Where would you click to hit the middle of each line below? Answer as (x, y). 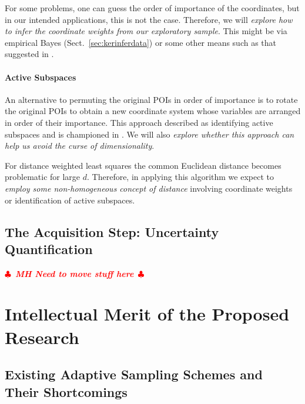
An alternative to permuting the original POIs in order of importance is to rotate (151, 99)
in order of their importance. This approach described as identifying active (139, 122)
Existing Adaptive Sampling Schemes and (134, 374)
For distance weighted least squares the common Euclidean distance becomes (143, 165)
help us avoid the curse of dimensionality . (80, 146)
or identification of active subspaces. (70, 200)
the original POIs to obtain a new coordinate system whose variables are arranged (153, 111)
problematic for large (43, 177)
